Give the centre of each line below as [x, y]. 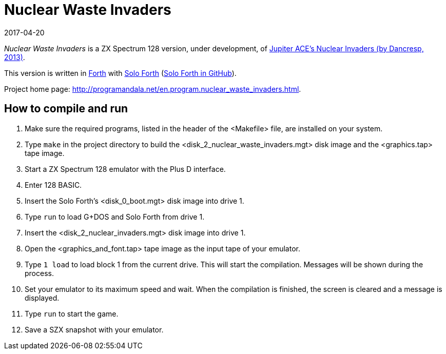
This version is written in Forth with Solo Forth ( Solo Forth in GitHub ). [120, 73]
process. [39, 273]
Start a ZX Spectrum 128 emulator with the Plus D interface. [125, 169]
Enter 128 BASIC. [53, 185]
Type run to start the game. [72, 313]
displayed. [42, 298]
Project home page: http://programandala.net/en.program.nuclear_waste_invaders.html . [153, 89]
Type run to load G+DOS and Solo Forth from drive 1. [115, 217]
